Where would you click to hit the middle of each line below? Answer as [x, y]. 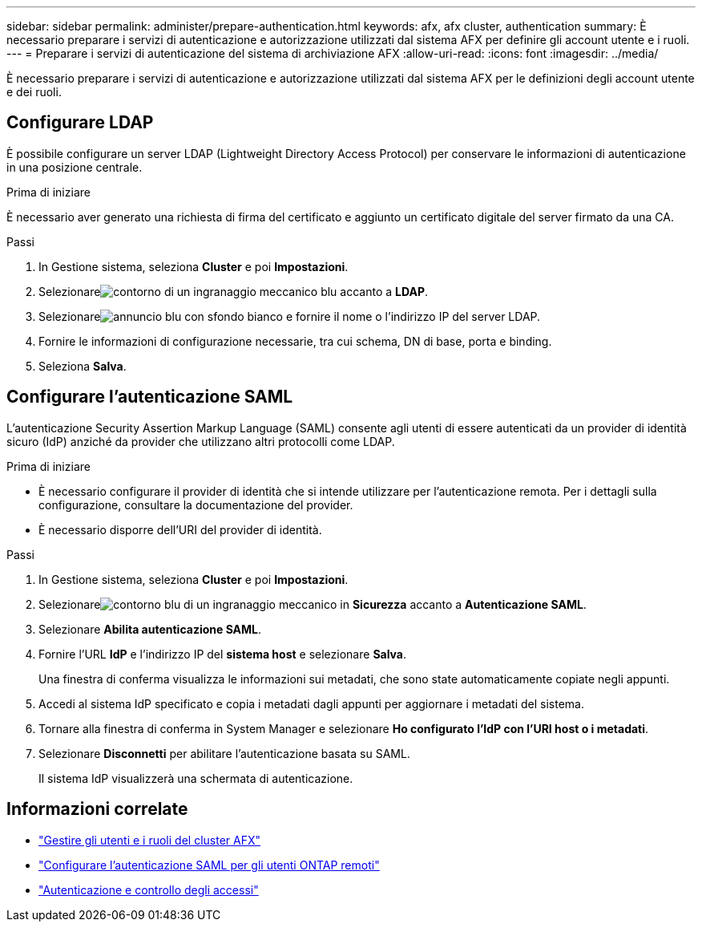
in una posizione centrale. [75, 167]
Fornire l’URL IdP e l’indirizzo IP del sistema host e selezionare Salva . [223, 654]
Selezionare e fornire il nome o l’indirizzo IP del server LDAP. [290, 316]
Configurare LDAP [80, 123]
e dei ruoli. [34, 92]
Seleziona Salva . [83, 366]
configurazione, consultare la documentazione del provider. [196, 505]
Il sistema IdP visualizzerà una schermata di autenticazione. [196, 778]
